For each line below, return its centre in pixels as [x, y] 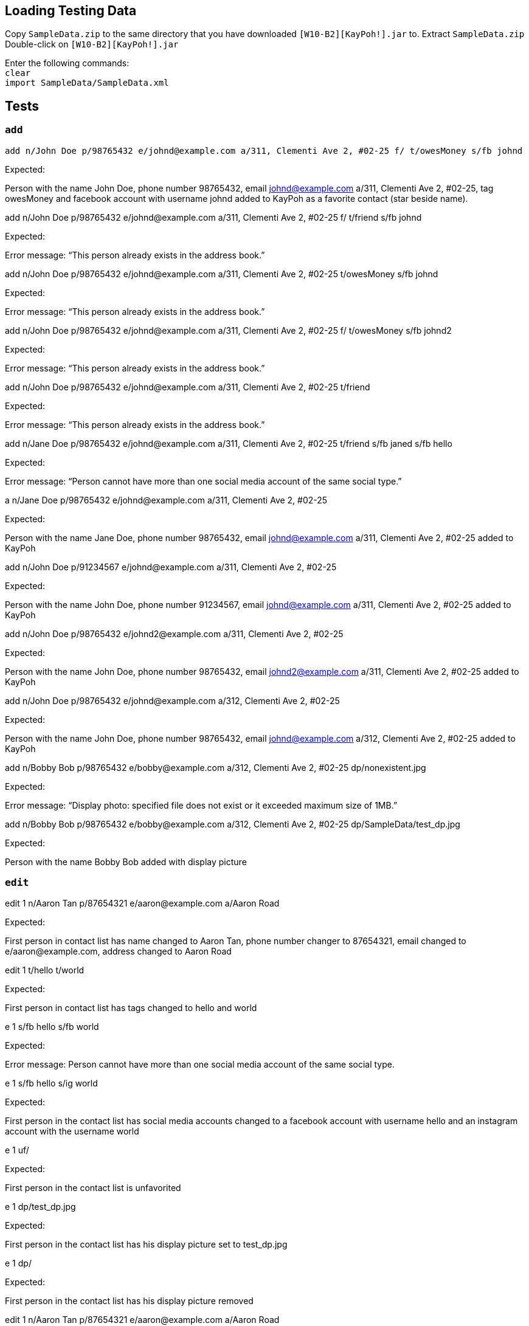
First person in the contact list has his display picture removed [129, 1301]
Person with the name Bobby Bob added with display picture [126, 862]
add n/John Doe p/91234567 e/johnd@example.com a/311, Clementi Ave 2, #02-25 [171, 567]
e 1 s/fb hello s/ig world [51, 1083]
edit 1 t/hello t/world [45, 970]
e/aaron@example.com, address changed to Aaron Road [118, 951]
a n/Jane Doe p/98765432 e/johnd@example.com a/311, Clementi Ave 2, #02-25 [166, 500]
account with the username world [72, 1131]
